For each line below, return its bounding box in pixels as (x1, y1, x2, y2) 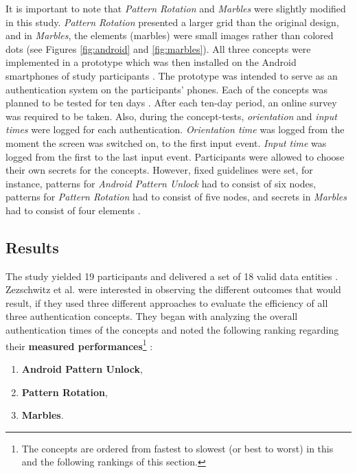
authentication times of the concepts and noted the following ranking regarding (5, 323, 339, 337)
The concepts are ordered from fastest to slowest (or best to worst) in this (21, 441, 334, 455)
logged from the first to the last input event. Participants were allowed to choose (5, 149, 345, 163)
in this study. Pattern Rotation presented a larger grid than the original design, (5, 14, 339, 29)
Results (5, 236, 59, 257)
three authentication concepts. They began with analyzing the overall (5, 309, 298, 323)
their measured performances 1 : (5, 336, 153, 353)
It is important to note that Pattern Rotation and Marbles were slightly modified (5, 1, 346, 15)
